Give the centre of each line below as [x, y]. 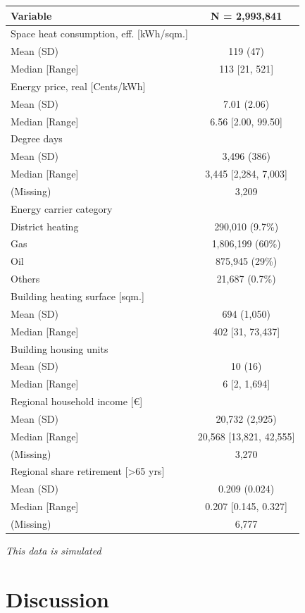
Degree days [37, 138]
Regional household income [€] [77, 401]
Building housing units [60, 348]
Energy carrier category [62, 208]
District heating [45, 226]
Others [25, 279]
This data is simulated [54, 551]
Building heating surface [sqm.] [77, 296]
